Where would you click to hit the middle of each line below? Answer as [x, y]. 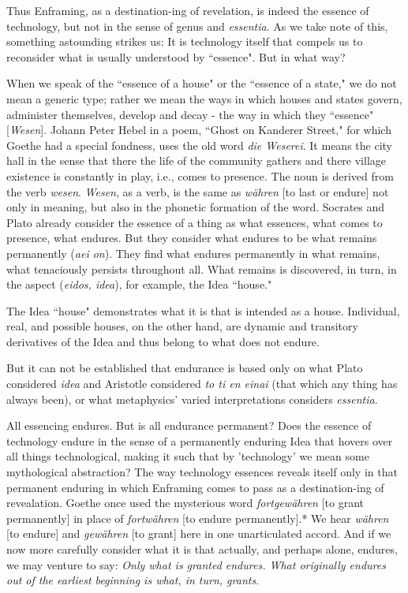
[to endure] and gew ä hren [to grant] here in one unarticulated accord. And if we [199, 533]
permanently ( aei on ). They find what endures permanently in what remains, [193, 253]
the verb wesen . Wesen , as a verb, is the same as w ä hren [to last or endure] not [198, 191]
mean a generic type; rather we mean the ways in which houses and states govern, [204, 98]
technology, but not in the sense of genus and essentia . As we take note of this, [197, 26]
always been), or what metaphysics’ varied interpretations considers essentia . [192, 399]
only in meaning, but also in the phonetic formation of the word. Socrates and [196, 207]
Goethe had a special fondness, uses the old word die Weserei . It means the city [199, 145]
